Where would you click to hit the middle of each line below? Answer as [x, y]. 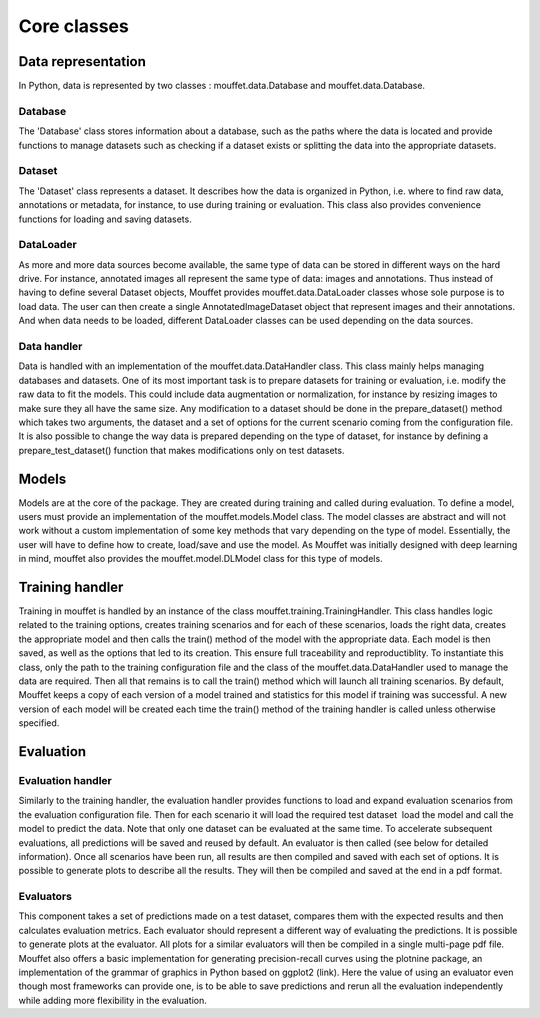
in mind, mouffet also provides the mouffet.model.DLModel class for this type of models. [201, 559]
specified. [39, 723]
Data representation [82, 61]
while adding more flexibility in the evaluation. [112, 1000]
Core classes [73, 26]
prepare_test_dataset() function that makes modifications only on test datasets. [181, 450]
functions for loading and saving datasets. [105, 219]
